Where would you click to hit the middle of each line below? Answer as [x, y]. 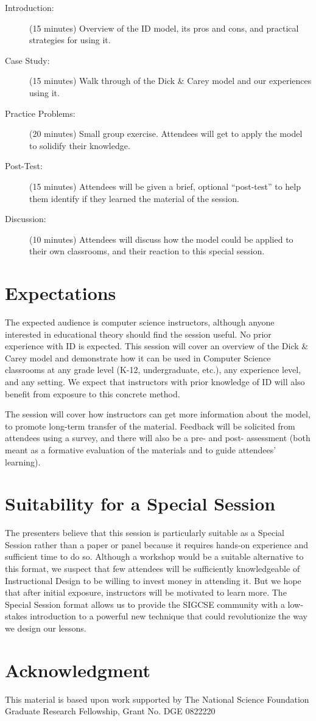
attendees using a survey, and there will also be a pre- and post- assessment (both [158, 438]
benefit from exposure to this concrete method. [93, 393]
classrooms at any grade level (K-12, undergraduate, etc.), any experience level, [153, 370]
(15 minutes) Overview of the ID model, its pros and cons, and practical [164, 28]
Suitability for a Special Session [140, 503]
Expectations [61, 293]
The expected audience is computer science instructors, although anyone [140, 322]
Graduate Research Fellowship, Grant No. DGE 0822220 [110, 711]
